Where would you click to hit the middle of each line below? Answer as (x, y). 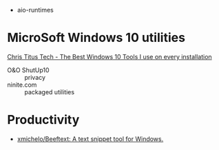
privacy (35, 77)
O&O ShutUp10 (28, 70)
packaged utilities (49, 92)
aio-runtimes (35, 10)
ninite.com (22, 85)
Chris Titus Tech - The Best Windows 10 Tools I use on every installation (109, 56)
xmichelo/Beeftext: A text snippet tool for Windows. (90, 139)
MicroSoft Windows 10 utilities (96, 38)
